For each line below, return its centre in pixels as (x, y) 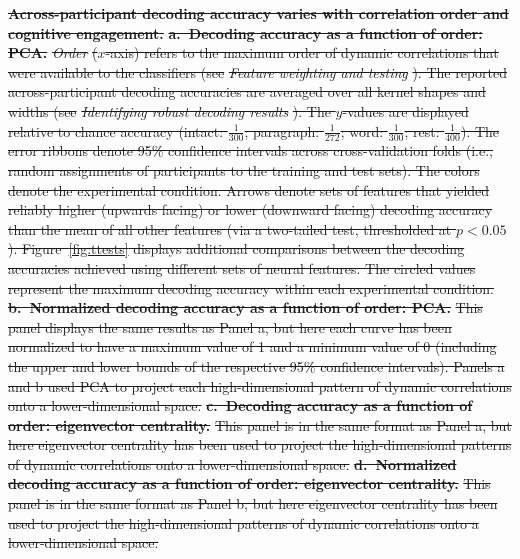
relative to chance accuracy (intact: (116, 130)
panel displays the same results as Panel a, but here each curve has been (230, 326)
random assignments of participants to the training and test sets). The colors (244, 169)
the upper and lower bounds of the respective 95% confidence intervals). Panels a (256, 365)
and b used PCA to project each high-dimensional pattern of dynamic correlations (260, 385)
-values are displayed (405, 110)
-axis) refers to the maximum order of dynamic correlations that (302, 52)
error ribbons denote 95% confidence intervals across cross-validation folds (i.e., (250, 150)
